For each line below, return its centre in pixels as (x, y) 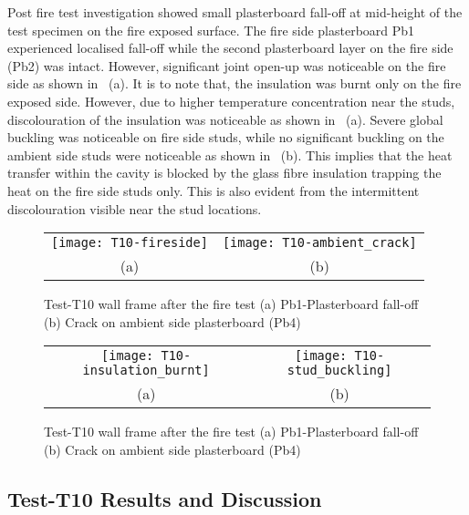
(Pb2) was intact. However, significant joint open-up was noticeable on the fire (227, 65)
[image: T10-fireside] (130, 243)
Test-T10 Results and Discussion (165, 498)
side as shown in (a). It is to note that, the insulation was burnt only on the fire (234, 83)
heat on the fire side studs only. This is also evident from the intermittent (214, 190)
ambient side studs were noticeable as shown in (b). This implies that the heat (230, 154)
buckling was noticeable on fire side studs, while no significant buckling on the (226, 137)
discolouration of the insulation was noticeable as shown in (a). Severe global (225, 119)
